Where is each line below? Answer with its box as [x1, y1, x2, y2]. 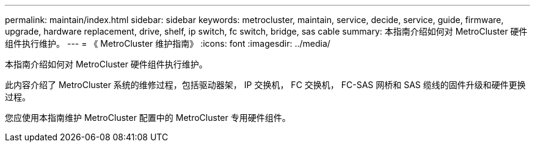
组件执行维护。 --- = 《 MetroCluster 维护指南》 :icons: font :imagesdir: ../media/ [5, 38, 330, 49]
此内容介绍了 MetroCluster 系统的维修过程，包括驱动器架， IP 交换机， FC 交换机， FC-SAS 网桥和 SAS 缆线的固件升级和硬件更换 [5, 80, 526, 90]
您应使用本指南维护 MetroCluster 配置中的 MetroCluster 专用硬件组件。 [5, 112, 291, 123]
